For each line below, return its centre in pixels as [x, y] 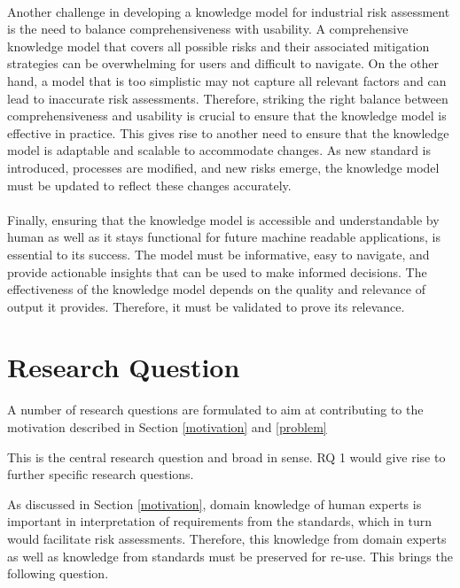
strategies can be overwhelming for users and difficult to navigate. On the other [223, 63]
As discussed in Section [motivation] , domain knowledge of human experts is [214, 503]
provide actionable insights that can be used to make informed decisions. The [217, 271]
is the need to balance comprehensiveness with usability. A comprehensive [208, 29]
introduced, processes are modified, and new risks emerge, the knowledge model [223, 167]
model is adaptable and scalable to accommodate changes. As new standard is [219, 150]
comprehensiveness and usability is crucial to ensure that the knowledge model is [227, 116]
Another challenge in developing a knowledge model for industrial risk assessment [229, 11]
